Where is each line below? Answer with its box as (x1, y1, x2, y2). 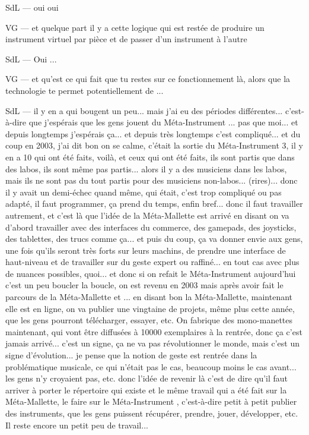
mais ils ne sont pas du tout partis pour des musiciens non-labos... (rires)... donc (5, 174, 298, 187)
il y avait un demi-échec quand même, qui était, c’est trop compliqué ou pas (5, 185, 282, 198)
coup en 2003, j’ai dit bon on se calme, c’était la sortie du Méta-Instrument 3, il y (5, 139, 303, 152)
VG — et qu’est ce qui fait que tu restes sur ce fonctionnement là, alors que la (5, 72, 291, 85)
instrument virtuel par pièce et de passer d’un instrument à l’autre (5, 33, 247, 45)
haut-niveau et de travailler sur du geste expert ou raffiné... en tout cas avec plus (5, 256, 300, 268)
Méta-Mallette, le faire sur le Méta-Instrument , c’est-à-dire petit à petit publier (5, 395, 297, 408)
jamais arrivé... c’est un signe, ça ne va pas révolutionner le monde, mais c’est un (5, 337, 300, 349)
